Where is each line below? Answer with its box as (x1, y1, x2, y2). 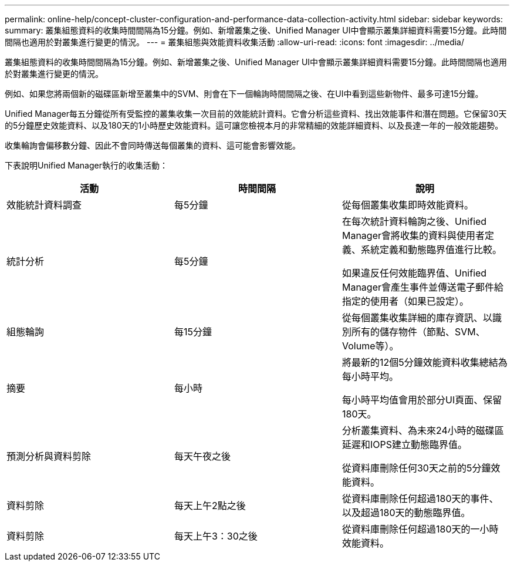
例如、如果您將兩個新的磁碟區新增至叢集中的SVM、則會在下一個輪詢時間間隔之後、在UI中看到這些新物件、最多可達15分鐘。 (5, 89, 483, 99)
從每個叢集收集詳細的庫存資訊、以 (341, 312, 492, 324)
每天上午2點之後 (174, 500, 246, 511)
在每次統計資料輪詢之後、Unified (341, 215, 487, 227)
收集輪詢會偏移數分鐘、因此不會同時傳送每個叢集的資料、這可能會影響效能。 (5, 140, 300, 150)
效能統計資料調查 (6, 199, 82, 211)
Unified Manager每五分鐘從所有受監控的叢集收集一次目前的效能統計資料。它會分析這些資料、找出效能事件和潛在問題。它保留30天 (5, 109, 507, 119)
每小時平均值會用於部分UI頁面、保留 (341, 394, 502, 406)
